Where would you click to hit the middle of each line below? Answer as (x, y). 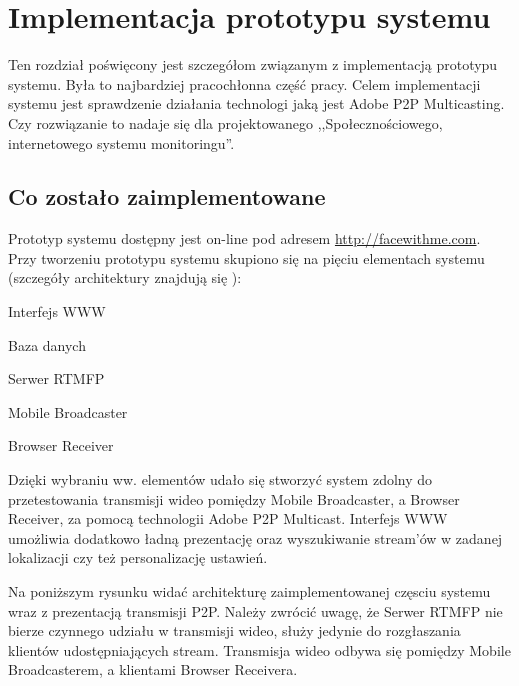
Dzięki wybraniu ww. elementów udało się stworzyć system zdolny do (220, 479)
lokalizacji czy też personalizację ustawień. (138, 557)
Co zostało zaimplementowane (167, 196)
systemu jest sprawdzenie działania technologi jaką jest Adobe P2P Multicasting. (256, 103)
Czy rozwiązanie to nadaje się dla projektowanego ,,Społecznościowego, (225, 122)
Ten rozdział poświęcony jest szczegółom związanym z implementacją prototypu (253, 64)
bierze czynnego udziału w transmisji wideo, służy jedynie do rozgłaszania (234, 630)
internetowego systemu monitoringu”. (121, 142)
